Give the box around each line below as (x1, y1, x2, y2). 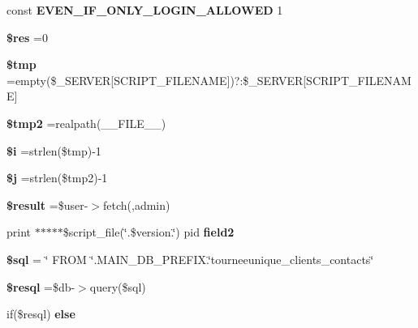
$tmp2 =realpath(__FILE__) (6, 114, 166, 131)
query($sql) (89, 278, 146, 295)
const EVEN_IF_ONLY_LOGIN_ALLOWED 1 (6, 2, 283, 18)
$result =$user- (6, 196, 88, 213)
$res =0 (6, 28, 48, 45)
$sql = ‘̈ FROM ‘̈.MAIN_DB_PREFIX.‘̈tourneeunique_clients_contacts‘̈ (6, 250, 374, 267)
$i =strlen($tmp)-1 (6, 142, 101, 159)
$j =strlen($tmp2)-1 (6, 169, 108, 186)
